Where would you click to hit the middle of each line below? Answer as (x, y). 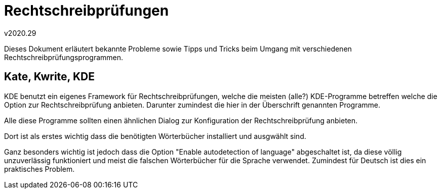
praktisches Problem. (39, 169)
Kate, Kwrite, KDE (49, 77)
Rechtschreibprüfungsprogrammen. (64, 57)
